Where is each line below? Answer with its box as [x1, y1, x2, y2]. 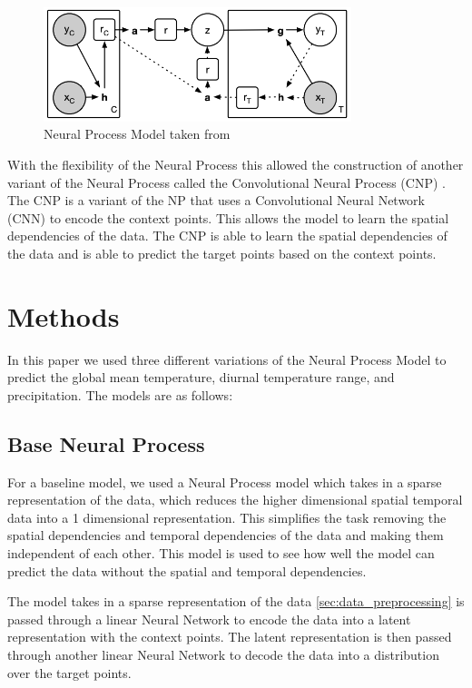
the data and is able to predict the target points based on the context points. [7, 243, 437, 262]
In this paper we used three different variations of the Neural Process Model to [7, 349, 447, 369]
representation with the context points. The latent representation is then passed [7, 627, 452, 646]
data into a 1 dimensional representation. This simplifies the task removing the [7, 507, 447, 526]
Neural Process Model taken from [44, 124, 231, 143]
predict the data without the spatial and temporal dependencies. [7, 561, 367, 580]
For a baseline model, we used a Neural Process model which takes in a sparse [7, 472, 442, 491]
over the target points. [7, 663, 132, 682]
